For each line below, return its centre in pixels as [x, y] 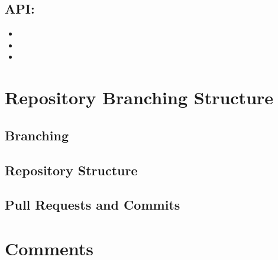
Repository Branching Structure [139, 97]
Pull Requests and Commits [93, 205]
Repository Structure [71, 170]
